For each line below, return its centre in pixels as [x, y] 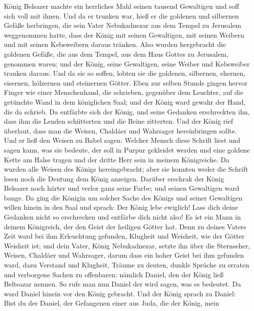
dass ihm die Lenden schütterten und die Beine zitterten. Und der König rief [118, 121]
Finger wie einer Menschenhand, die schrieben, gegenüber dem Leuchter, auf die [124, 92]
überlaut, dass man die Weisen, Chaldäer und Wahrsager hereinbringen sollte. [120, 130]
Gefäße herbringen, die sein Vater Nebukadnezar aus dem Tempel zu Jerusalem [123, 25]
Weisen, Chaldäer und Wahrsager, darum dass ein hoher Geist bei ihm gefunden [124, 255]
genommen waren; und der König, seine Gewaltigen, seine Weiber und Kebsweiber [127, 63]
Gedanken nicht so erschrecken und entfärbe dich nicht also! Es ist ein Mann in [122, 217]
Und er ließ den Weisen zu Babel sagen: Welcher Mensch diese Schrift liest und [122, 140]
